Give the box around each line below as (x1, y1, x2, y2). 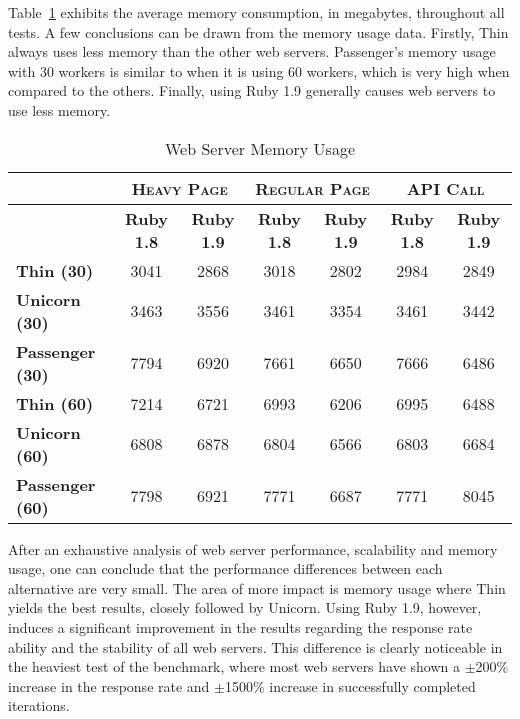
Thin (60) (16, 391, 94, 415)
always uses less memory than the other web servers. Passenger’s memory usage (8, 41, 496, 62)
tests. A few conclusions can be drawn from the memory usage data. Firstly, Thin (8, 21, 509, 42)
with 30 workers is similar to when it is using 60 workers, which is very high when (8, 60, 510, 81)
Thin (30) (16, 258, 94, 282)
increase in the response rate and (8, 675, 210, 696)
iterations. (8, 695, 70, 716)
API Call (406, 176, 485, 200)
